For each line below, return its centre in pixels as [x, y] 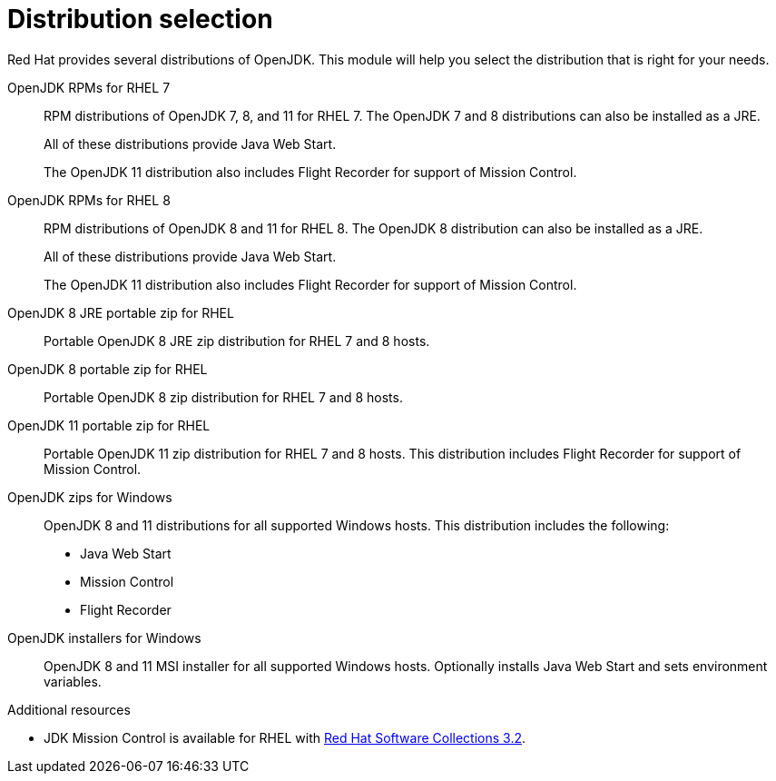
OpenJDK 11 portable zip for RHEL [109, 425]
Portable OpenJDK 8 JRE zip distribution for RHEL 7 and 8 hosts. [237, 341]
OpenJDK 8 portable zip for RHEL [108, 369]
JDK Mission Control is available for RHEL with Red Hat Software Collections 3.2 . [285, 737]
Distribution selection [140, 19]
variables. [73, 681]
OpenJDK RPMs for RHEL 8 [89, 200]
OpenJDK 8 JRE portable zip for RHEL [121, 312]
